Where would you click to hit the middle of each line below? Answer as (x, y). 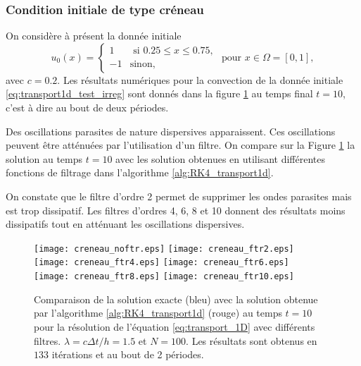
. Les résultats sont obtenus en (252, 340)
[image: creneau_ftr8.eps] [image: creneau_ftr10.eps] (164, 277)
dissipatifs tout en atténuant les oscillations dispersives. (125, 224)
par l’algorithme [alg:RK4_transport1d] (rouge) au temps (158, 313)
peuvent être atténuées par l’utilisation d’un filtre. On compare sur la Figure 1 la (180, 145)
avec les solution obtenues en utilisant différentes (220, 158)
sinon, (142, 65)
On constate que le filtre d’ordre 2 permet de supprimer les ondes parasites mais (179, 196)
